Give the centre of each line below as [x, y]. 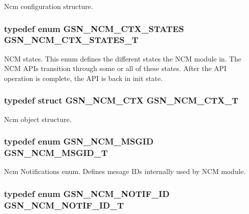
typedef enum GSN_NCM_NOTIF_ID [87, 193]
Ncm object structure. [38, 119]
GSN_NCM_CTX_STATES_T [71, 40]
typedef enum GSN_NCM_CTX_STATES [94, 28]
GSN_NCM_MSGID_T [56, 153]
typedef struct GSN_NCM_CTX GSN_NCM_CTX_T [121, 100]
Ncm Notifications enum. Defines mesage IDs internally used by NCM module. [125, 171]
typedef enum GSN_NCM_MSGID [79, 141]
